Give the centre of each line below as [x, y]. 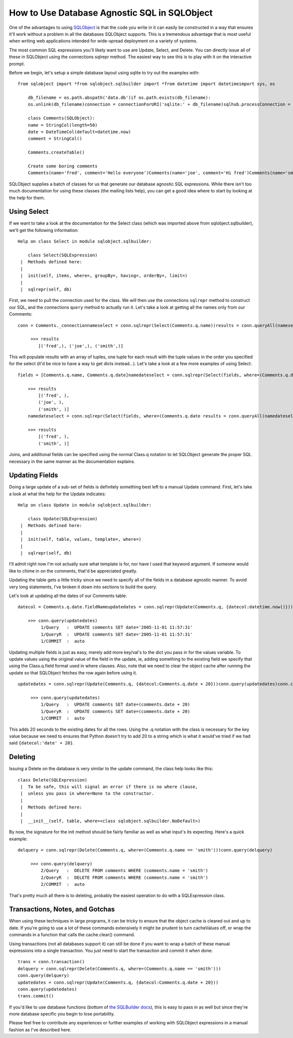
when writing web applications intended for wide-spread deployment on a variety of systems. [103, 41]
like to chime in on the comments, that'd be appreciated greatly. [73, 571]
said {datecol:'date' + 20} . [42, 743]
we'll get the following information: [44, 230]
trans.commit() [36, 996]
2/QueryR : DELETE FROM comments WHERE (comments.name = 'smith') [125, 877]
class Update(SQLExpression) [63, 519]
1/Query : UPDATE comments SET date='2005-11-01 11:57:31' [117, 627]
